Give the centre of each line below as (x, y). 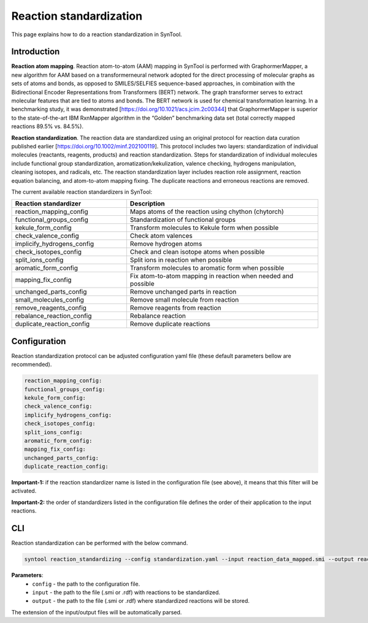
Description (147, 204)
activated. (24, 491)
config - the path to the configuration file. (86, 584)
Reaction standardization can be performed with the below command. (100, 543)
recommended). (32, 364)
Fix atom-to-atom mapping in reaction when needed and (212, 276)
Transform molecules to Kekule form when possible (204, 228)
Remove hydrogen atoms (166, 244)
